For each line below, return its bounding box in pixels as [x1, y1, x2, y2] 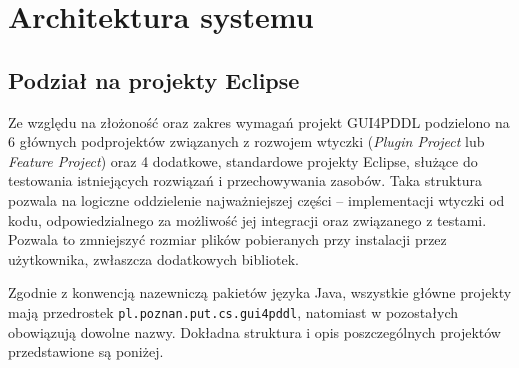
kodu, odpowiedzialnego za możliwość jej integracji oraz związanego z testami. [8, 209, 487, 230]
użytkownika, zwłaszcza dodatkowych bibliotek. [8, 248, 300, 269]
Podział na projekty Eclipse [8, 64, 300, 95]
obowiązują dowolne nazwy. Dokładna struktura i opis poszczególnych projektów [8, 321, 501, 342]
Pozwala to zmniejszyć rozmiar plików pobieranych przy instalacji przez [8, 229, 447, 250]
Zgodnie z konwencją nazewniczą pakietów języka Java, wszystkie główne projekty [8, 282, 512, 303]
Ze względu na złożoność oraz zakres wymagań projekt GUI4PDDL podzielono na [8, 111, 510, 132]
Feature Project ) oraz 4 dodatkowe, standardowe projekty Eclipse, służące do [8, 150, 478, 171]
